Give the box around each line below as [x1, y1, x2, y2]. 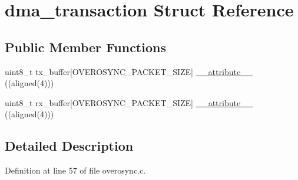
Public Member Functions [5, 38, 166, 56]
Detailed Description [5, 137, 134, 155]
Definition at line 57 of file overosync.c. [5, 164, 146, 176]
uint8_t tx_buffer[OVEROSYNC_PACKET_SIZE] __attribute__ [5, 65, 253, 77]
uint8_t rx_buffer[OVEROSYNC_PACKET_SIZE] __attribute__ [5, 96, 253, 108]
